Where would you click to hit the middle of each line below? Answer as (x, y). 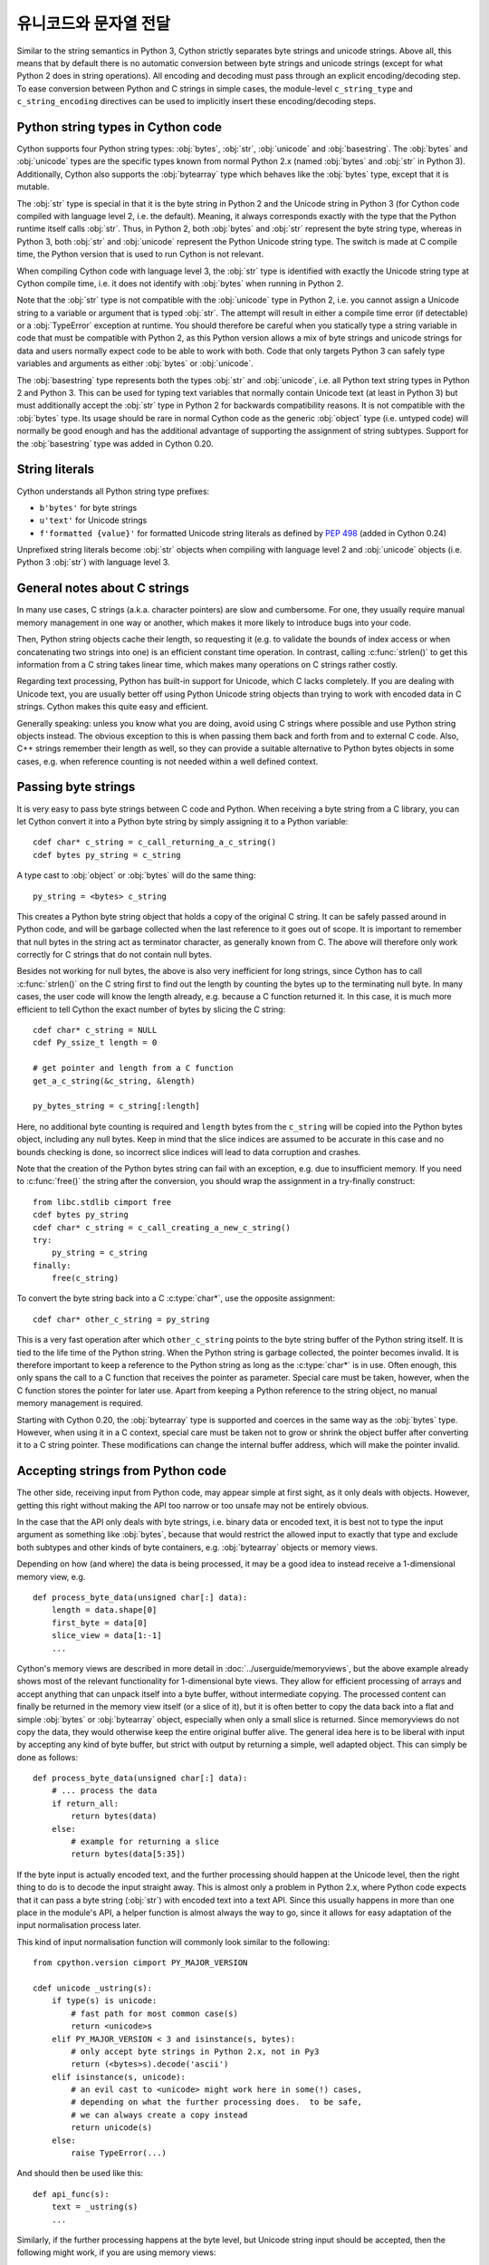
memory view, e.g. (51, 1576)
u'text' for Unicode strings (93, 520)
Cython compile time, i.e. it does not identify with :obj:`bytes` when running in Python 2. (180, 283)
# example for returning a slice (145, 1842)
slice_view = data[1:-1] (106, 1636)
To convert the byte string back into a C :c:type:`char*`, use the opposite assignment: (176, 1298)
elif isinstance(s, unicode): (118, 2077)
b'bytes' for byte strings (88, 507)
